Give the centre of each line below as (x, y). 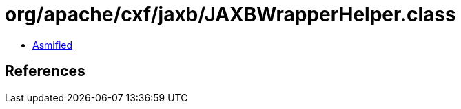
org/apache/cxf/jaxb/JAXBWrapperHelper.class (230, 14)
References (45, 71)
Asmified (53, 45)
